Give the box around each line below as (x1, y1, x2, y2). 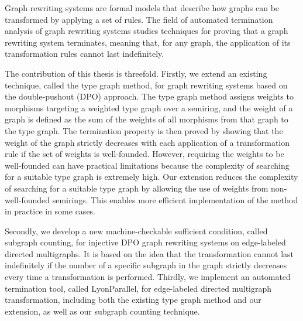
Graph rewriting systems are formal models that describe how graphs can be (5, 2, 280, 13)
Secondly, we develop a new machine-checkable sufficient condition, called (5, 224, 268, 237)
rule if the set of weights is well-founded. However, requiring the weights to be (5, 148, 284, 160)
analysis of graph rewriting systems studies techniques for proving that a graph (5, 25, 288, 37)
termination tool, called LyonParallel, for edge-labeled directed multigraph (5, 282, 272, 294)
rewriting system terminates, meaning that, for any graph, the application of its (5, 36, 291, 48)
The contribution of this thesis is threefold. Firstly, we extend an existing (5, 67, 267, 79)
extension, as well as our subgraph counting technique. (5, 305, 200, 317)
